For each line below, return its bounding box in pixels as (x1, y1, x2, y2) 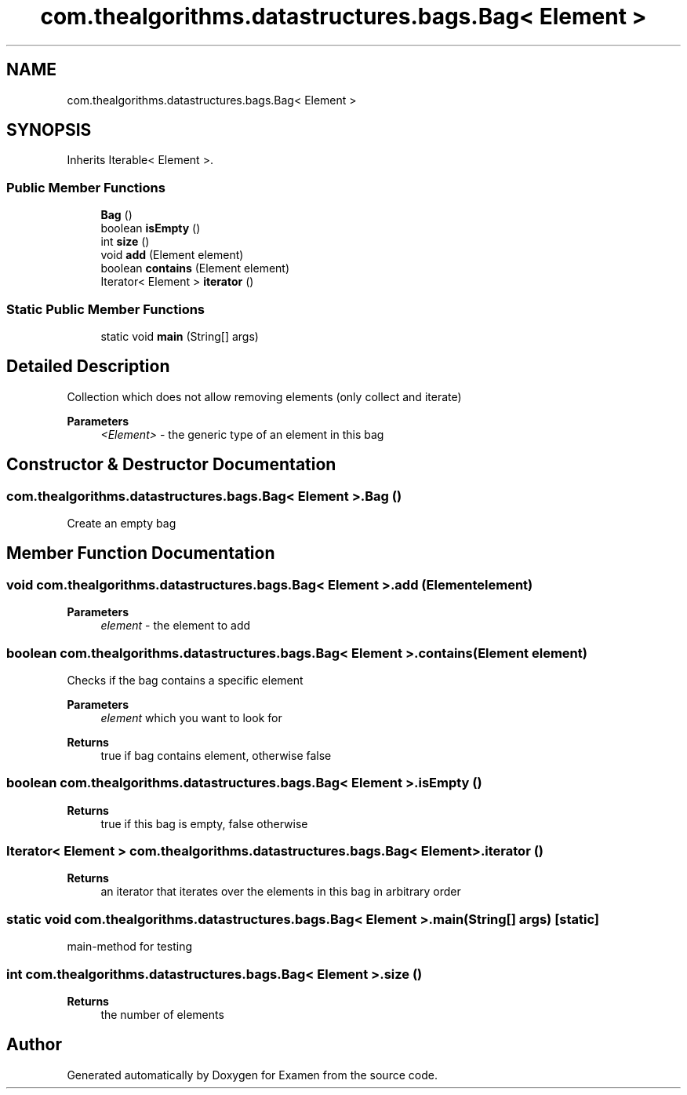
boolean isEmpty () (100, 221, 201, 235)
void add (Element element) (100, 248, 244, 262)
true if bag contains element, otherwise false (100, 748, 332, 762)
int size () (100, 235, 150, 249)
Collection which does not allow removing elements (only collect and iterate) (67, 389, 462, 403)
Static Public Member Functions (6, 301, 205, 317)
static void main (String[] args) (100, 329, 259, 343)
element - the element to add (100, 619, 251, 633)
